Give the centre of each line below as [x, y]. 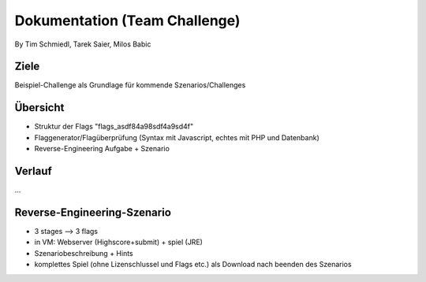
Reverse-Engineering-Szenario [93, 212]
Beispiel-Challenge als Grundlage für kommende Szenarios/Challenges [130, 85]
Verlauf [34, 171]
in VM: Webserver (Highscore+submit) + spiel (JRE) [118, 242]
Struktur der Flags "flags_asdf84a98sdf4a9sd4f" [114, 127]
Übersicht [39, 108]
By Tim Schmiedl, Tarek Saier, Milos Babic [83, 44]
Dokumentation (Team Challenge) [127, 20]
